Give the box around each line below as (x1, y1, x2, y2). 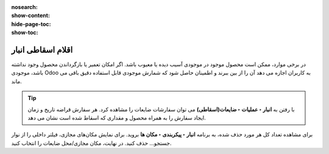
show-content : (11, 12, 50, 19)
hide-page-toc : (11, 20, 51, 27)
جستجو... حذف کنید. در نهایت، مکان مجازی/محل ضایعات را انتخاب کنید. (11, 139, 172, 147)
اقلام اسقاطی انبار (11, 44, 73, 55)
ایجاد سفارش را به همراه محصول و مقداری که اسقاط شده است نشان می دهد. (27, 114, 207, 121)
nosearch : (11, 4, 38, 10)
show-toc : (11, 29, 38, 36)
